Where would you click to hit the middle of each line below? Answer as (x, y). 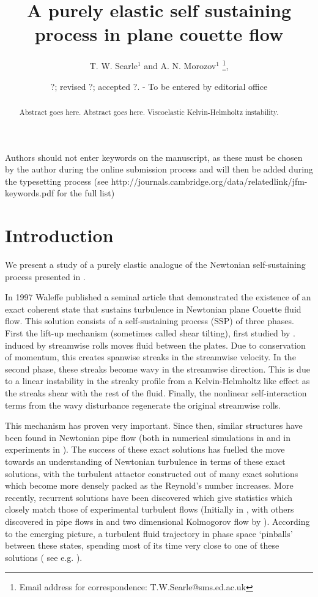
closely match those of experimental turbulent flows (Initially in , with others (150, 509)
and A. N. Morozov (180, 65)
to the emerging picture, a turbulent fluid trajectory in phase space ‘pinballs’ (149, 533)
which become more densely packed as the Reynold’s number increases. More (149, 485)
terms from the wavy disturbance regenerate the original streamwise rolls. (143, 405)
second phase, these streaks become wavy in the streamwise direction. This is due (157, 369)
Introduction (59, 235)
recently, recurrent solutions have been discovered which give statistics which (149, 497)
